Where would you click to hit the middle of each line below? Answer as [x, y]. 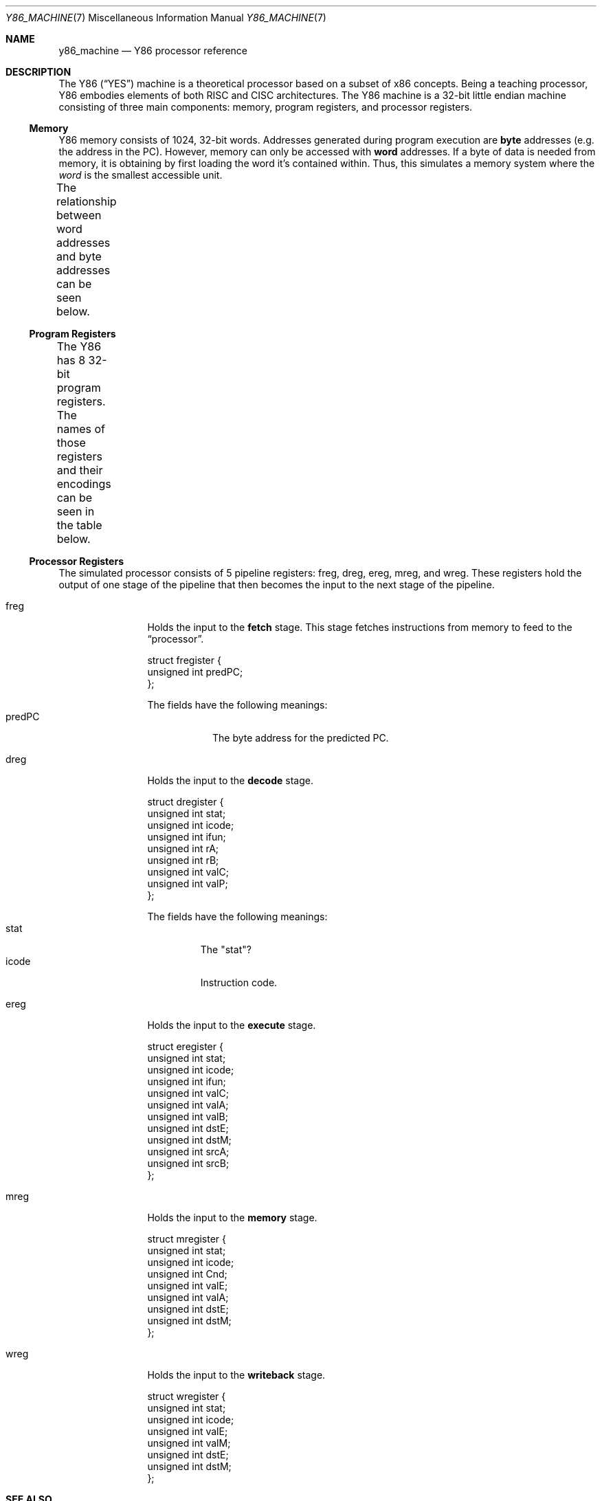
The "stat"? [226, 949]
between [79, 215]
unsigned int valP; [188, 883]
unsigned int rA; [183, 848]
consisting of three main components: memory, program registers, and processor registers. [266, 107]
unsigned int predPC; [195, 672]
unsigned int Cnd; [187, 1274]
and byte [79, 256]
